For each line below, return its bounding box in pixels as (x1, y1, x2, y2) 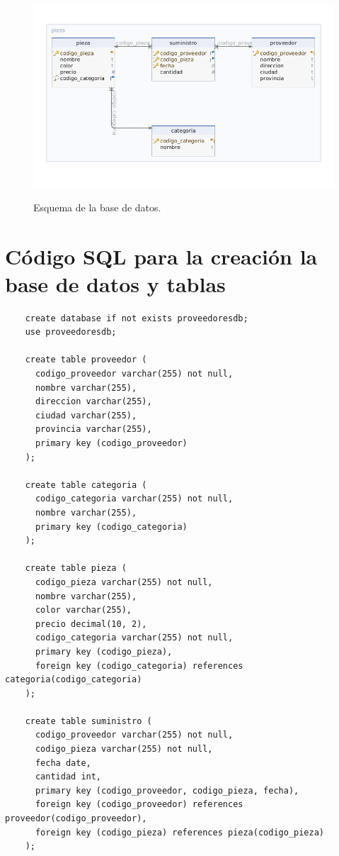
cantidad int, (35, 772, 102, 782)
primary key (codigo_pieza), (35, 646, 173, 657)
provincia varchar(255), (35, 424, 152, 435)
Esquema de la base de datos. (33, 199, 161, 214)
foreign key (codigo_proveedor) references (35, 799, 243, 810)
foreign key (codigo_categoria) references (35, 660, 243, 671)
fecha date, (35, 757, 91, 768)
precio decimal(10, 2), (35, 618, 147, 629)
